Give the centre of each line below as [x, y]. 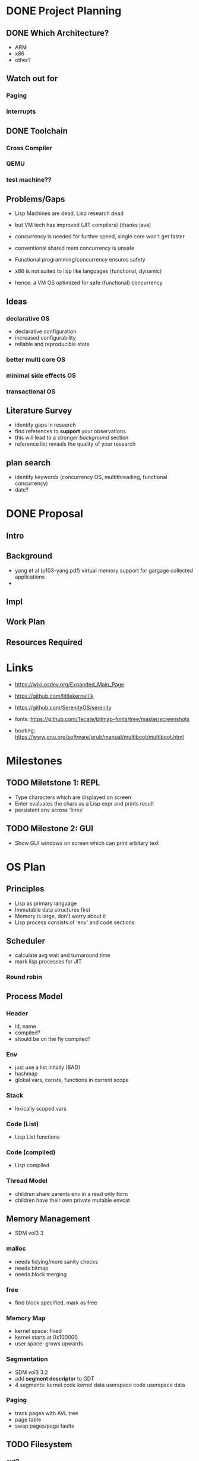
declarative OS [28, 318]
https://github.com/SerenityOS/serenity [63, 707]
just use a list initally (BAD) [47, 1067]
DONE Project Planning [64, 11]
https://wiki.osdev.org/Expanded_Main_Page [70, 684]
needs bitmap [31, 1268]
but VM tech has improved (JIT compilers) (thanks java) [83, 225]
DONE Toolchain [37, 131]
